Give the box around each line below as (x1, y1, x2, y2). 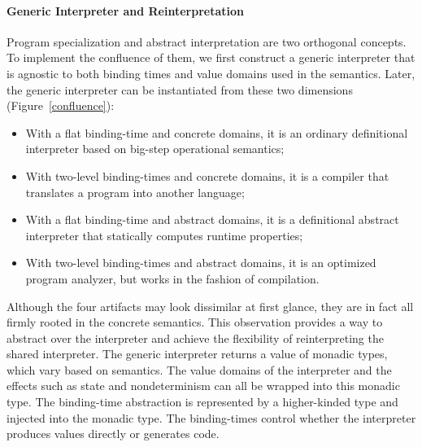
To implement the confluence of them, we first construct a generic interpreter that (7, 49, 415, 66)
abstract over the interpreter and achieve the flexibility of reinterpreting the (7, 329, 384, 346)
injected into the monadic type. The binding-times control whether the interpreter (7, 409, 416, 426)
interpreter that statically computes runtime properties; (25, 226, 303, 243)
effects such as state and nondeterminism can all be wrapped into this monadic (7, 377, 400, 394)
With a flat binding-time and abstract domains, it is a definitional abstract (25, 211, 399, 228)
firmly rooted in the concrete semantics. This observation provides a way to (7, 313, 383, 331)
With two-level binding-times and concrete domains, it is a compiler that (25, 167, 389, 184)
